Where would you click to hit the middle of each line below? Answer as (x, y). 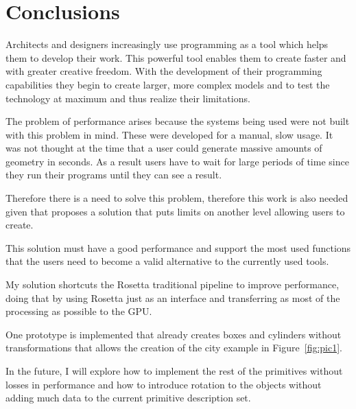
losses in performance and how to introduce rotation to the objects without (164, 384)
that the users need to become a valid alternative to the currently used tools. (167, 261)
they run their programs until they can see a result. (114, 175)
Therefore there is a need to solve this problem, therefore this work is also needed (177, 198)
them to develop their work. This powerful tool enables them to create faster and (176, 57)
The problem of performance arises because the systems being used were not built (178, 121)
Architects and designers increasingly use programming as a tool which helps (167, 44)
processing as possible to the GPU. (79, 311)
